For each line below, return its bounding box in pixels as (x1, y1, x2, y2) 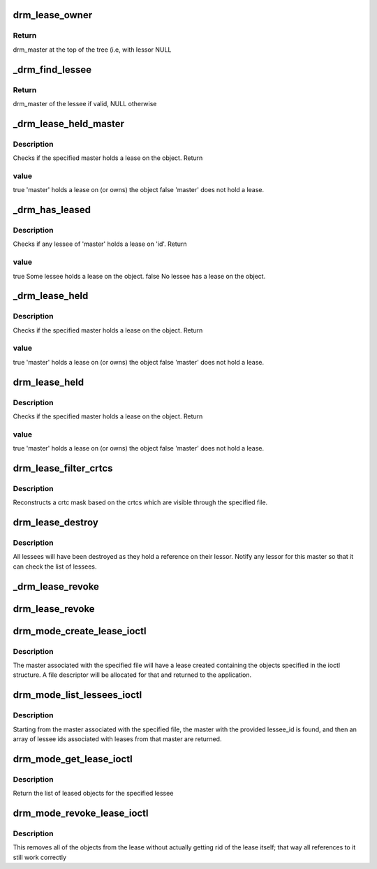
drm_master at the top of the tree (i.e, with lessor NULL (13, 45, 172, 54)
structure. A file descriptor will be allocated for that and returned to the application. (13, 671, 252, 679)
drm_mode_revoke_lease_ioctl (13, 807, 149, 819)
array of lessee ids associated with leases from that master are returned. (13, 734, 222, 743)
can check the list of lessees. (13, 562, 97, 571)
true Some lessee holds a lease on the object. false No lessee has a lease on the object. (13, 272, 266, 280)
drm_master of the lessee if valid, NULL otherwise (13, 99, 157, 108)
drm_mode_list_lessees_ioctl (13, 689, 142, 701)
